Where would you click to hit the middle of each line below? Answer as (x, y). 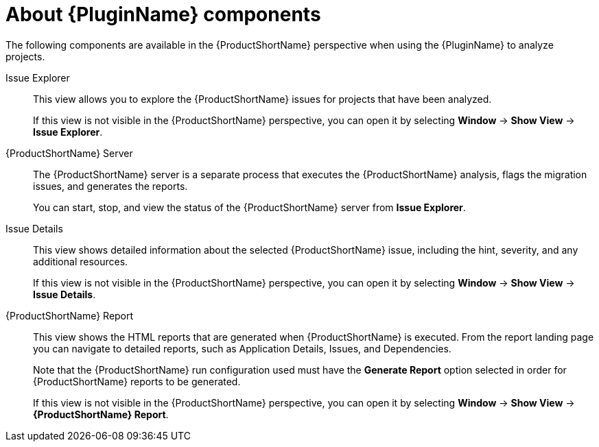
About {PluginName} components (163, 14)
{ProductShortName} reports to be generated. (137, 381)
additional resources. (81, 261)
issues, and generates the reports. (110, 186)
